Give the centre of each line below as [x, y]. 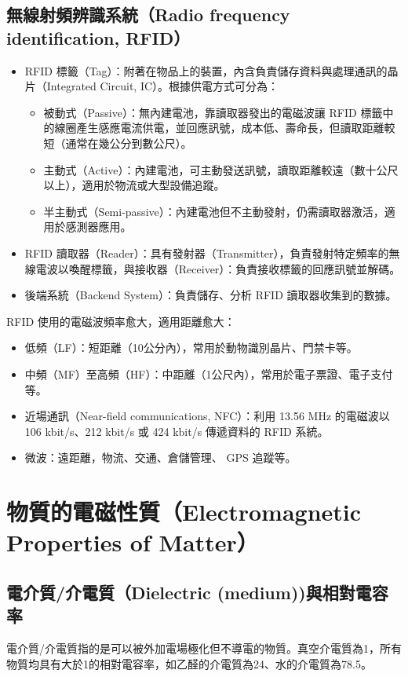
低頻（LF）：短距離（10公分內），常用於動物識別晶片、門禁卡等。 [191, 348]
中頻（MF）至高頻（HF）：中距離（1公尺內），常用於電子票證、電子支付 [209, 373]
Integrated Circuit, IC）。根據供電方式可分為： [163, 86]
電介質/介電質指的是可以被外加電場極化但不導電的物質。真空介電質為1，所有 [204, 648]
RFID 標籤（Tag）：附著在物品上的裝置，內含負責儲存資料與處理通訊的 [206, 70]
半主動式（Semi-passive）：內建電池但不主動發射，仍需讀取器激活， [214, 211]
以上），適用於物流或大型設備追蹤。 [134, 185]
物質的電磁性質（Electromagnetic [184, 512]
